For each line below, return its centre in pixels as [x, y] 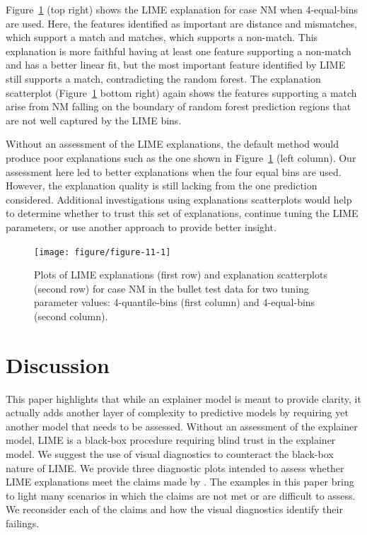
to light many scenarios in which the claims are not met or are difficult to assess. [181, 495]
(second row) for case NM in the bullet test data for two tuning [171, 288]
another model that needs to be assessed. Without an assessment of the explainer [182, 426]
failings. [23, 523]
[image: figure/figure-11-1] [103, 252]
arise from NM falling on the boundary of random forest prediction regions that [179, 106]
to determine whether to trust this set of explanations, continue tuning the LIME [182, 213]
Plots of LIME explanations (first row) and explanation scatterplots [181, 275]
